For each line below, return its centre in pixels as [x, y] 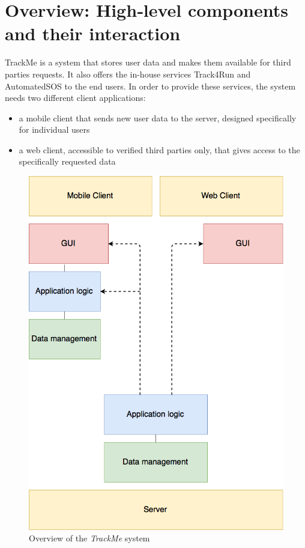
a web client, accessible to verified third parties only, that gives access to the [159, 149]
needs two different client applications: [75, 98]
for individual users [54, 129]
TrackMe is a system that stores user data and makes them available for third [148, 62]
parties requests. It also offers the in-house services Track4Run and [128, 74]
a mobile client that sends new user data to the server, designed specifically [158, 117]
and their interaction [93, 33]
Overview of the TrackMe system [89, 538]
